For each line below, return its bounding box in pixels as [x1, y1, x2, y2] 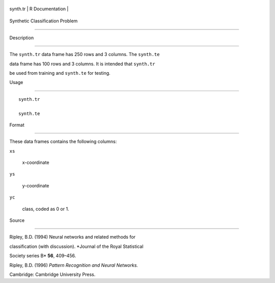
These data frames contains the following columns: [9, 138, 117, 145]
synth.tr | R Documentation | [9, 6, 69, 12]
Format [9, 122, 25, 128]
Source [9, 217, 25, 223]
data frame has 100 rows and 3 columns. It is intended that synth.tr [9, 61, 155, 67]
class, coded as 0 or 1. [22, 206, 69, 212]
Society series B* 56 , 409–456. [9, 252, 76, 259]
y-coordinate [22, 182, 49, 188]
